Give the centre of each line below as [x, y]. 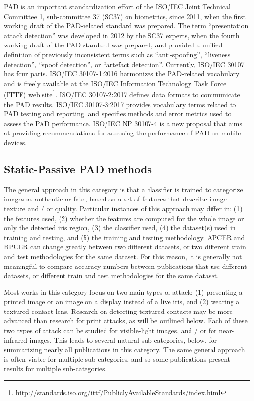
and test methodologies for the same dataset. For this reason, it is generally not [123, 256]
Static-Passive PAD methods [78, 168]
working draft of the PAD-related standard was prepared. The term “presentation [126, 26]
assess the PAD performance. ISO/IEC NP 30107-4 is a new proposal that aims [123, 123]
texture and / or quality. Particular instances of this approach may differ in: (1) [123, 208]
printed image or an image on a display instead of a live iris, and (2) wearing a [122, 301]
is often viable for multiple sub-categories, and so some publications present [117, 359]
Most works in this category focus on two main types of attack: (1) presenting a [123, 292]
